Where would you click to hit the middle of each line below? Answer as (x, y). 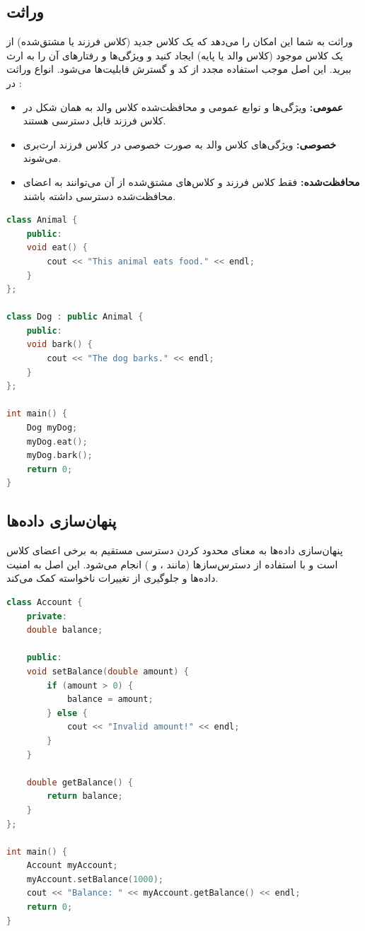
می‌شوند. (42, 158)
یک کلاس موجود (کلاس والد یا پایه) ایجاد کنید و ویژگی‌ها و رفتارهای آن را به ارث (175, 55)
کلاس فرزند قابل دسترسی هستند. (94, 121)
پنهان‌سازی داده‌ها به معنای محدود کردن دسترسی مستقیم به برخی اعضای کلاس (175, 550)
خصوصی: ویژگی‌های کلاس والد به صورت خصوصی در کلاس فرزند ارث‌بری (180, 144)
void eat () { (57, 248)
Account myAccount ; (72, 866)
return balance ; (85, 796)
